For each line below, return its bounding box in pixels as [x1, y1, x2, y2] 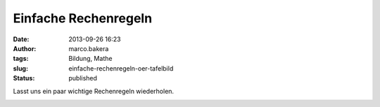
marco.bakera [68, 44, 109, 52]
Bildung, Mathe [68, 55, 113, 63]
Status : [13, 74, 35, 83]
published [68, 74, 98, 83]
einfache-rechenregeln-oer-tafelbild [68, 64, 174, 73]
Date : [13, 35, 30, 43]
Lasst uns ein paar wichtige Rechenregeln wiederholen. [13, 87, 175, 95]
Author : [13, 44, 37, 52]
